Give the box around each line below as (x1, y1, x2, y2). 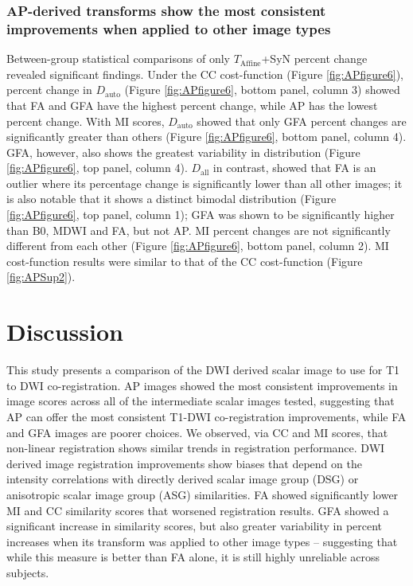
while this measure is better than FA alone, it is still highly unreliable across (6, 549, 380, 565)
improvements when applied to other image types (6, 18, 331, 38)
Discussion (6, 315, 123, 348)
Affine (240, 59, 261, 68)
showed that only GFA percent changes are (197, 112, 407, 129)
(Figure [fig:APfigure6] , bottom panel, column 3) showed (124, 81, 400, 98)
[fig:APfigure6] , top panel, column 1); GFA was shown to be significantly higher (6, 206, 395, 223)
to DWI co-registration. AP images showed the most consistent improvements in (6, 377, 398, 393)
